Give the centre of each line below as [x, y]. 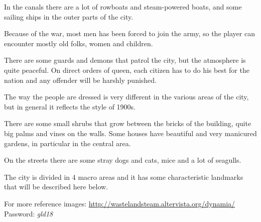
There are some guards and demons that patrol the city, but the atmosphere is [125, 60]
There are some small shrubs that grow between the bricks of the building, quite [128, 123]
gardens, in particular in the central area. [68, 143]
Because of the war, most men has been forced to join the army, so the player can [129, 33]
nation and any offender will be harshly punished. [81, 80]
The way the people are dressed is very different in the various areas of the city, [126, 97]
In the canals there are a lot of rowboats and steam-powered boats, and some [123, 7]
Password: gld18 [29, 213]
